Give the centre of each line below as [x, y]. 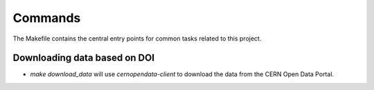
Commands [47, 18]
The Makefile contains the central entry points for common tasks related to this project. [137, 38]
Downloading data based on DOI [84, 58]
